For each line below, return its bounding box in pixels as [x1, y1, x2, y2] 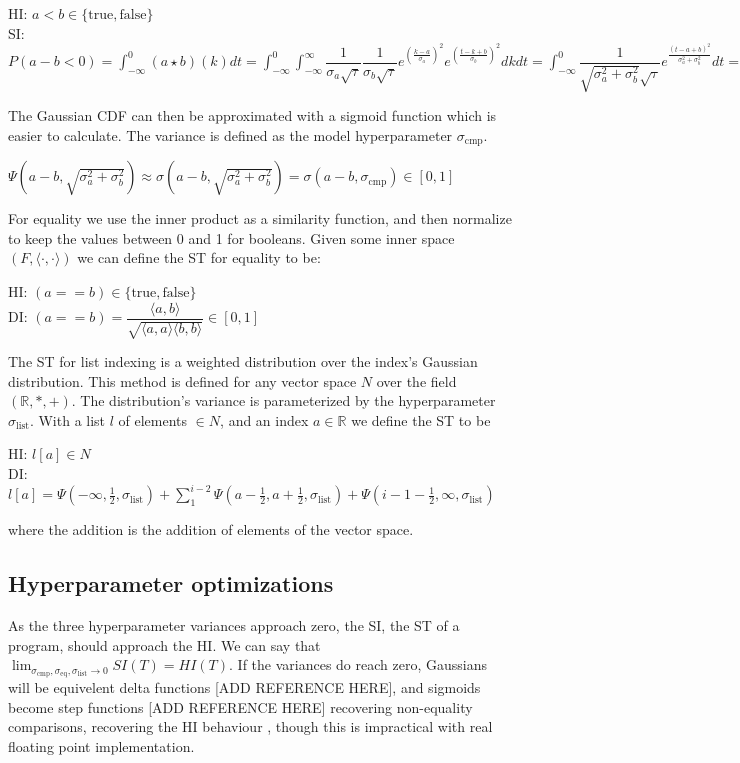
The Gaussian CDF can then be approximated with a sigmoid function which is [8, 105, 497, 126]
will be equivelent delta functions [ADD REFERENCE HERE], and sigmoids [8, 677, 481, 698]
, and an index [220, 409, 309, 430]
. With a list [29, 409, 106, 430]
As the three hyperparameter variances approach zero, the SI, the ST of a [8, 614, 460, 635]
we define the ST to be [351, 409, 491, 430]
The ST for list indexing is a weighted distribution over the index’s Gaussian [8, 351, 478, 372]
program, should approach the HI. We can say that [8, 634, 321, 655]
